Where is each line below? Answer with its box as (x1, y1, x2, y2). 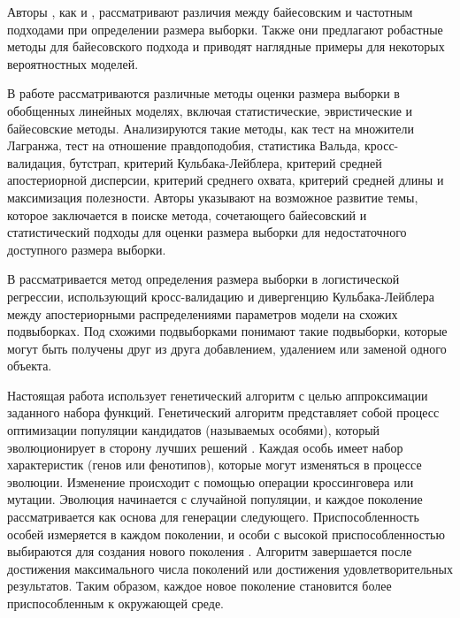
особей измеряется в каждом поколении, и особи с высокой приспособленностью (7, 524, 445, 543)
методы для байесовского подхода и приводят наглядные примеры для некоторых (7, 37, 445, 56)
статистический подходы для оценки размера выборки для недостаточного (7, 223, 407, 241)
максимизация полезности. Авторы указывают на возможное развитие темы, (7, 187, 418, 206)
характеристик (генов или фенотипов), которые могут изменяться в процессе (7, 455, 422, 474)
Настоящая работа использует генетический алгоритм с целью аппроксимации (7, 385, 428, 404)
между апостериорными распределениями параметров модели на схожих (7, 304, 398, 323)
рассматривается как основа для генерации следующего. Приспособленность (7, 507, 419, 526)
